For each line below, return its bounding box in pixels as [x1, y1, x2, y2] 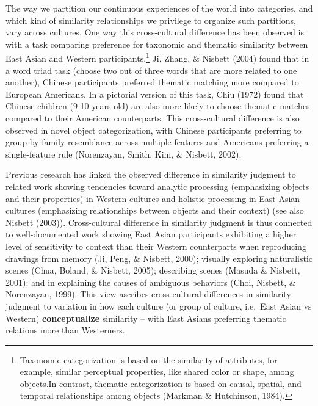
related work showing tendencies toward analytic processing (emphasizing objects [5, 179, 309, 192]
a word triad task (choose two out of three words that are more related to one [5, 63, 297, 76]
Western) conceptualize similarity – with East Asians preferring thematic [5, 311, 286, 324]
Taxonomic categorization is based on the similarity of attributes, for [20, 353, 278, 366]
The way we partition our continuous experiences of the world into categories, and [5, 2, 313, 14]
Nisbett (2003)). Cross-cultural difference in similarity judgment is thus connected [5, 216, 313, 228]
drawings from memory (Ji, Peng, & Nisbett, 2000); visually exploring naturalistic [5, 252, 313, 264]
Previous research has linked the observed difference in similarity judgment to [5, 168, 296, 181]
